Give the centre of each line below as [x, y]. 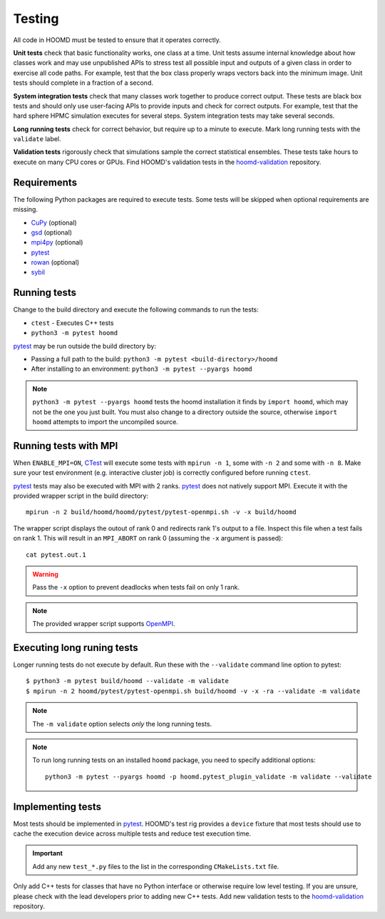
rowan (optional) [55, 262]
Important [48, 853]
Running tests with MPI [66, 446]
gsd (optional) [52, 232]
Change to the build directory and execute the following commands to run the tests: [136, 309]
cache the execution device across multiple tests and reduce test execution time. [132, 833]
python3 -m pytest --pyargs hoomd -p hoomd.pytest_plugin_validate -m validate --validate [209, 776]
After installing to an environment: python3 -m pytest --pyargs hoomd [142, 369]
